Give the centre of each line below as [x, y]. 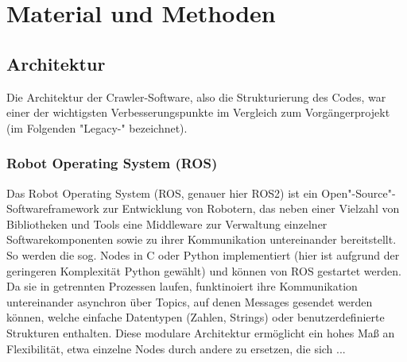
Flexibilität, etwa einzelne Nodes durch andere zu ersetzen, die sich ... [176, 348]
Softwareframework [53, 208]
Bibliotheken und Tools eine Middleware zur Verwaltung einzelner [167, 223]
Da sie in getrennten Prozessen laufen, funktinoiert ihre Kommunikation [182, 286]
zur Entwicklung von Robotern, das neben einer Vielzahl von [251, 208]
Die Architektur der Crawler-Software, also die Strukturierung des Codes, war [196, 96]
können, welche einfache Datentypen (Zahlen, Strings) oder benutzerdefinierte [196, 317]
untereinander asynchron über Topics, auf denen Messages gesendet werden [190, 301]
